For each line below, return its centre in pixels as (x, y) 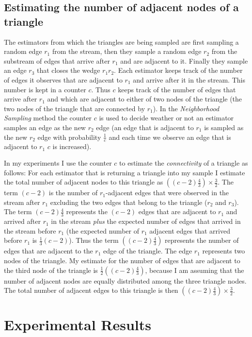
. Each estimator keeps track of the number (178, 70)
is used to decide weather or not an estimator (166, 118)
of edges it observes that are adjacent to (63, 79)
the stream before (30, 230)
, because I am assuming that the (195, 270)
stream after (22, 202)
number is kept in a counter (45, 89)
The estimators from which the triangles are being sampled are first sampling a (121, 42)
